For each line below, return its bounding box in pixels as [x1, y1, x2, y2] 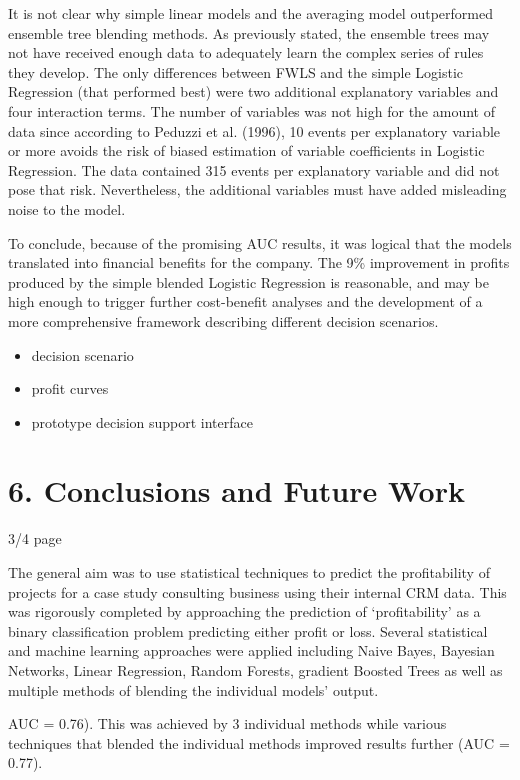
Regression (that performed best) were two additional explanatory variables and [8, 81, 499, 102]
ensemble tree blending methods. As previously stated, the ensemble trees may [8, 22, 490, 43]
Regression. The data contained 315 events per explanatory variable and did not [8, 159, 500, 180]
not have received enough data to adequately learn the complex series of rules [8, 42, 484, 63]
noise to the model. [8, 198, 126, 219]
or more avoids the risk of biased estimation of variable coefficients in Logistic [8, 140, 485, 161]
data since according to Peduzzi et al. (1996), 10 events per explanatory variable [8, 120, 501, 141]
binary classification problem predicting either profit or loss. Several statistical [8, 620, 488, 641]
